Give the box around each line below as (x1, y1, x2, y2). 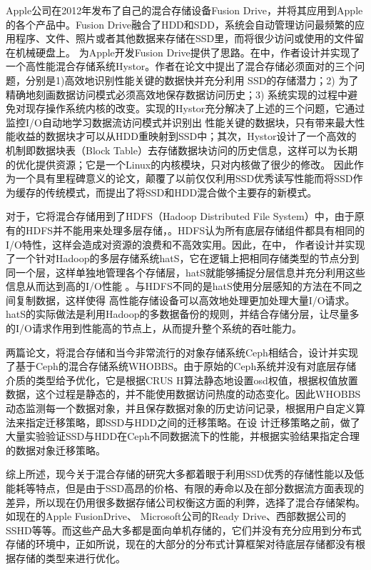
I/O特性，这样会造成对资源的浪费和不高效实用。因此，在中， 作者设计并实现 (6, 236, 365, 251)
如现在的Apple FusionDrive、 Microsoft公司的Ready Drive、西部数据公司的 (6, 509, 347, 524)
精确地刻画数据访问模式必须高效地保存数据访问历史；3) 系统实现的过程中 (6, 86, 348, 101)
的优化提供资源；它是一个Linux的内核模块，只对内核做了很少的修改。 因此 (6, 156, 354, 171)
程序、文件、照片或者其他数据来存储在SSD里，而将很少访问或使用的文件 (15, 31, 355, 46)
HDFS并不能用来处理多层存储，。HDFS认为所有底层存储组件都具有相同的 (25, 222, 365, 237)
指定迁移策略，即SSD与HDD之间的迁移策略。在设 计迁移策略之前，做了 (25, 414, 360, 429)
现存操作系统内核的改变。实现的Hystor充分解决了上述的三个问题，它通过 (25, 101, 365, 116)
